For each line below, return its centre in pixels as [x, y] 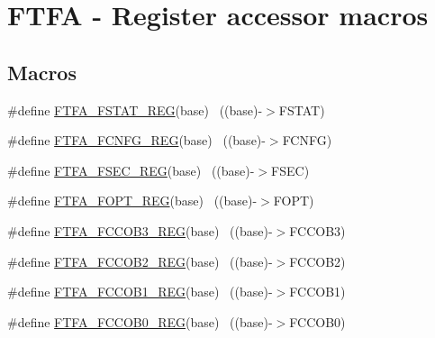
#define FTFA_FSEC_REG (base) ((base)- [131, 170]
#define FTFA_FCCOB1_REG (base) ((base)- [140, 292]
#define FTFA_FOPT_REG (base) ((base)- [132, 201]
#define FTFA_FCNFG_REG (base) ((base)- [136, 140]
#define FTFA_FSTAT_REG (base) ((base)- [135, 110]
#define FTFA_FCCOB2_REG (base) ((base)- [140, 261]
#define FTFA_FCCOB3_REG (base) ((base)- [140, 230]
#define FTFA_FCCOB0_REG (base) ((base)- [140, 321]
